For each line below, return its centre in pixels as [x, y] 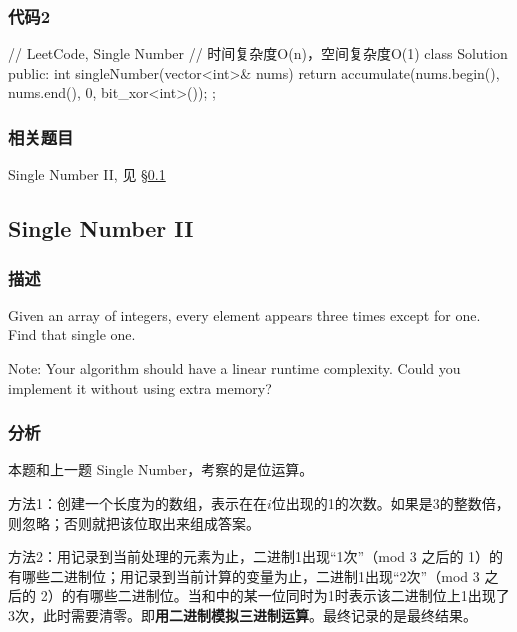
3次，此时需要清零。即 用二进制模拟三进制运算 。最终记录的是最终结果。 [242, 614]
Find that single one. [72, 334]
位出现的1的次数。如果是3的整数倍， [390, 503]
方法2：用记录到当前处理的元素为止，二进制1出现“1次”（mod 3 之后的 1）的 [256, 556]
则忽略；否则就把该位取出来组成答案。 [134, 522]
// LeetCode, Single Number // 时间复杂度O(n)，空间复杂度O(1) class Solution [258, 53]
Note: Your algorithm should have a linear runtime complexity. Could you [234, 368]
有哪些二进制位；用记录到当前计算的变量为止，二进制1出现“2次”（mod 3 [244, 575]
